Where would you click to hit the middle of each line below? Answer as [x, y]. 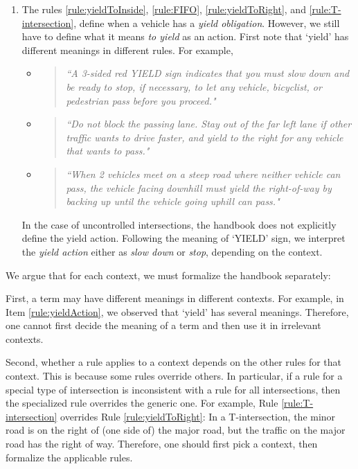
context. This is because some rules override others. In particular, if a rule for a [174, 376]
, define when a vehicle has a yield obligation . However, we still [207, 23]
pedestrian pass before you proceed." [141, 100]
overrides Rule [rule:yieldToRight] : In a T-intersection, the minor [198, 416]
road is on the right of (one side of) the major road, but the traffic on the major [176, 430]
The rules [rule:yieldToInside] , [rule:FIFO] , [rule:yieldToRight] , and [164, 9]
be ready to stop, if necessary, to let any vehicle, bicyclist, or [194, 86]
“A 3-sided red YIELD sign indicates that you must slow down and [208, 73]
